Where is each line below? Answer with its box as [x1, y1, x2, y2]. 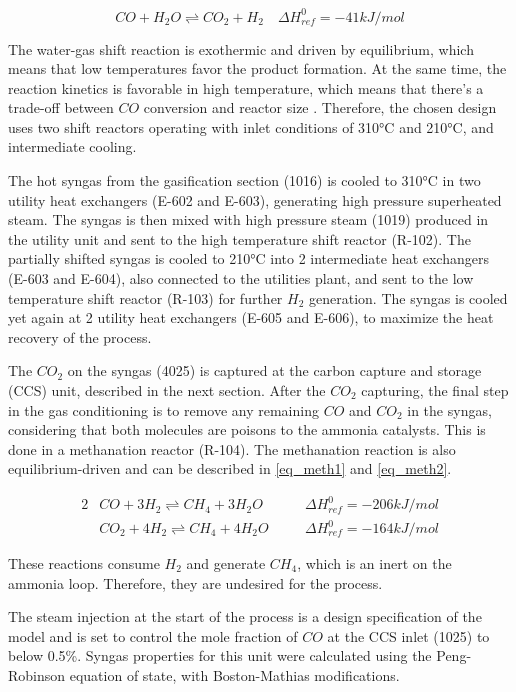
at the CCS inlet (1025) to [327, 625, 490, 646]
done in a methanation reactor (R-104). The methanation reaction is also [8, 438, 456, 459]
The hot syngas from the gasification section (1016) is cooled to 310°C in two [8, 170, 481, 191]
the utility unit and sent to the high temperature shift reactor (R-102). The [8, 228, 471, 249]
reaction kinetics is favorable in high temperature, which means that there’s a [8, 77, 484, 98]
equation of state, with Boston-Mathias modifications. [69, 665, 400, 685]
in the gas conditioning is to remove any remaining [8, 399, 319, 420]
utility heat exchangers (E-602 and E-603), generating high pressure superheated [8, 189, 502, 210]
